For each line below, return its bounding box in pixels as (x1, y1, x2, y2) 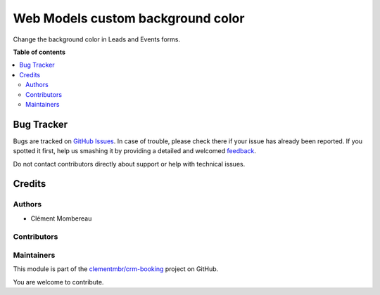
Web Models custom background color (13, 11, 245, 26)
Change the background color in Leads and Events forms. (13, 35, 181, 44)
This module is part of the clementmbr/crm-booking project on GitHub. (13, 265, 219, 273)
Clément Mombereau (30, 214, 92, 223)
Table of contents (13, 48, 66, 56)
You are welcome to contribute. (13, 277, 104, 286)
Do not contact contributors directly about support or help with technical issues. (13, 159, 246, 168)
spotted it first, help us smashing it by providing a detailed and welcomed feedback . (13, 147, 257, 155)
